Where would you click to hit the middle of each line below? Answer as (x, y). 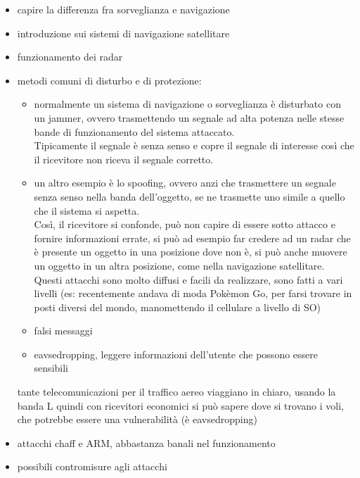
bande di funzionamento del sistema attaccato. (134, 131)
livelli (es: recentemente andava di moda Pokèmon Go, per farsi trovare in (193, 293)
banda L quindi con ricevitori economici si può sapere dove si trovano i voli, (180, 405)
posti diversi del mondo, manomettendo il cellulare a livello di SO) (178, 307)
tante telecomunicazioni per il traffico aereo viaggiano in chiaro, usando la (176, 392)
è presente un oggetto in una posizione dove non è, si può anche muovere (191, 252)
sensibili (51, 368)
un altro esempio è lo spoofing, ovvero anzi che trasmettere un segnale (185, 183)
